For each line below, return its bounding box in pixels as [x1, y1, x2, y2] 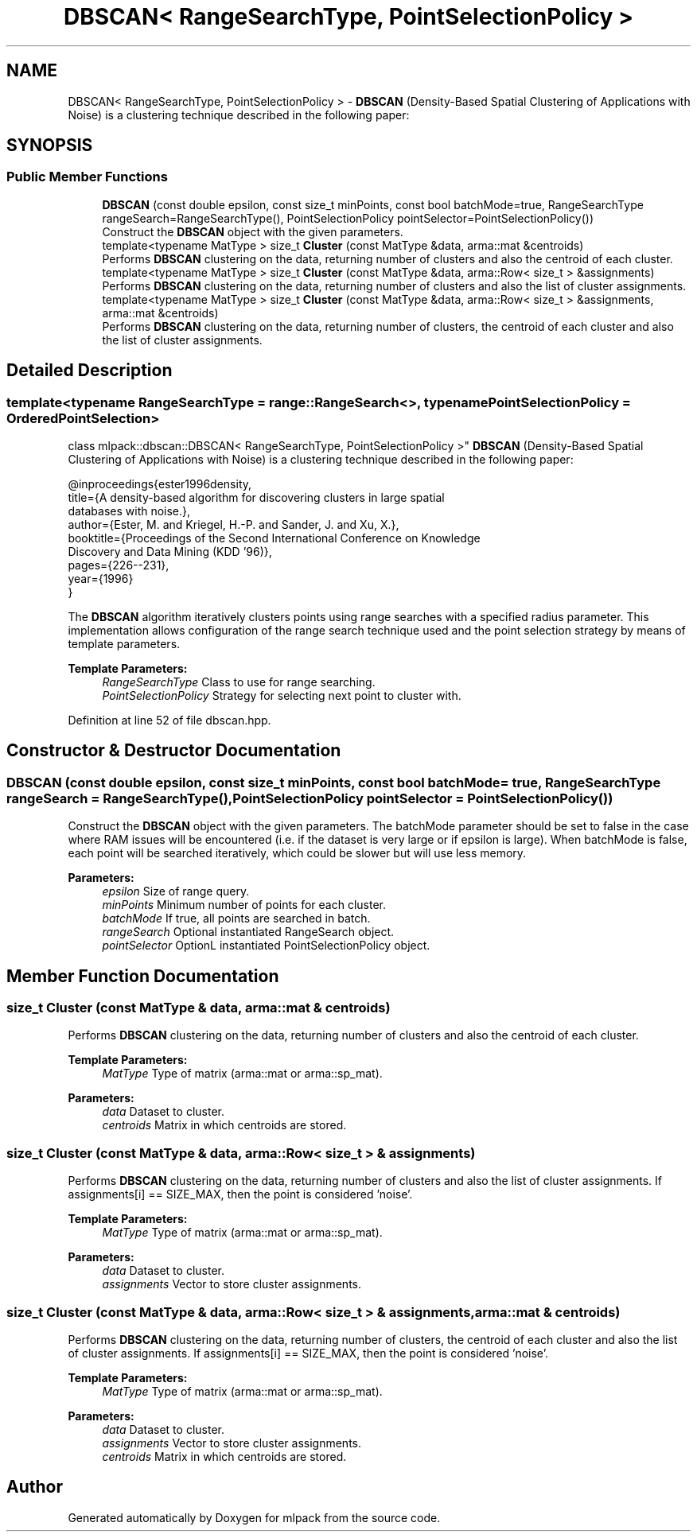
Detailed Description [6, 360, 173, 381]
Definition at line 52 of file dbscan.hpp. [68, 713, 271, 728]
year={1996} [68, 572, 134, 586]
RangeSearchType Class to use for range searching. [102, 675, 376, 689]
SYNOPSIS [6, 135, 93, 156]
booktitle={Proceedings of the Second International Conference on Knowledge [68, 531, 481, 546]
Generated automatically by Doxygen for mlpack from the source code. [68, 1510, 441, 1524]
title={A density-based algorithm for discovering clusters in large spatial [68, 491, 445, 505]
